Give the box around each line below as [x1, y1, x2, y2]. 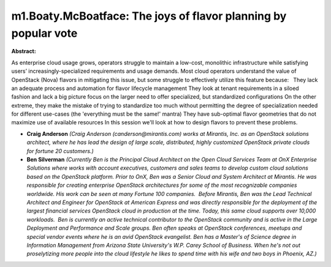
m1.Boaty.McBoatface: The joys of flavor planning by [11, 9, 287, 23]
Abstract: [11, 48, 36, 55]
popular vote [11, 26, 78, 40]
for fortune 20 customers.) [26, 147, 94, 154]
